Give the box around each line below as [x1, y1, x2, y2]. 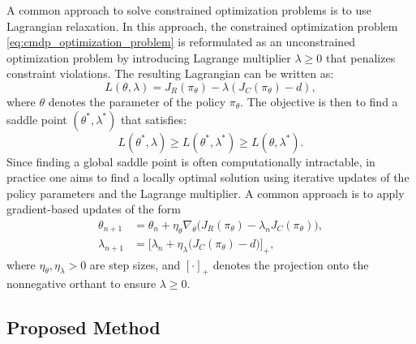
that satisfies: [120, 110, 187, 127]
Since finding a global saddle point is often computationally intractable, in [6, 153, 375, 170]
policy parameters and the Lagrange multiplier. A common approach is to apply [6, 184, 405, 201]
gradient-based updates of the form [6, 200, 181, 217]
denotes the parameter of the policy [48, 92, 226, 110]
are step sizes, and [89, 256, 181, 273]
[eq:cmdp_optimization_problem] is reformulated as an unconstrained [6, 33, 356, 50]
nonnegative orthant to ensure [6, 275, 157, 292]
